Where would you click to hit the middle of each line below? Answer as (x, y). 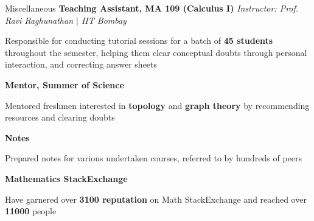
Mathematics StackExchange (66, 178)
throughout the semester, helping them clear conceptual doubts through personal (156, 52)
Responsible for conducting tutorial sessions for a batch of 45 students (139, 40)
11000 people (31, 211)
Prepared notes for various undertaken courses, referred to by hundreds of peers (153, 158)
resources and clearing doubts (60, 117)
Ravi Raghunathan (39, 20)
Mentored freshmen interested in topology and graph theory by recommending (157, 105)
